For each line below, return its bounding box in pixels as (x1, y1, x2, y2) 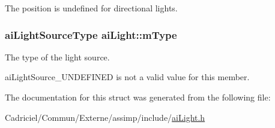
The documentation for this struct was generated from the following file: (5, 91, 271, 103)
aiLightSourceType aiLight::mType (5, 27, 177, 42)
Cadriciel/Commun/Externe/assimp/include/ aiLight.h (5, 111, 205, 123)
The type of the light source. (5, 50, 110, 63)
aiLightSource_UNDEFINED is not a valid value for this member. (5, 71, 250, 83)
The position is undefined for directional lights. (5, 2, 178, 14)
